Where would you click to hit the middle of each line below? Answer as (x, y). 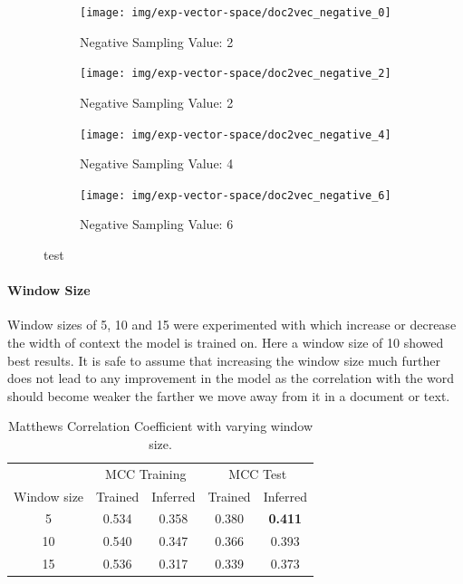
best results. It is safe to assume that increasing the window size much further (224, 360)
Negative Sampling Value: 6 (157, 224)
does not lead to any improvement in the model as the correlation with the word (231, 378)
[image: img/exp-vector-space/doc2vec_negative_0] (236, 13)
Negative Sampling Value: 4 (157, 163)
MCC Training (146, 473)
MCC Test (258, 473)
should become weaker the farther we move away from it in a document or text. (229, 395)
